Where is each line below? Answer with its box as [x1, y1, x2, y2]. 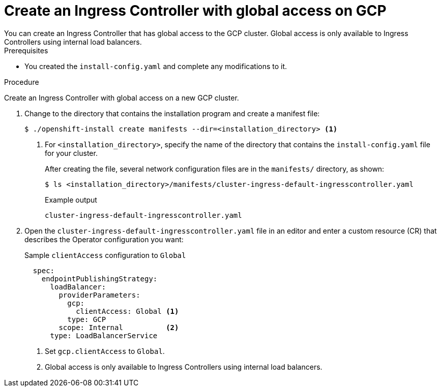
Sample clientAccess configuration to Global [24, 250, 186, 259]
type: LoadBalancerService [50, 331, 158, 340]
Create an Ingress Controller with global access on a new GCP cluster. [4, 93, 239, 102]
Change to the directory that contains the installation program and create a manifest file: [24, 109, 320, 118]
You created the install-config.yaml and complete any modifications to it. [24, 61, 287, 71]
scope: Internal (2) [58, 323, 179, 332]
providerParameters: [58, 290, 140, 299]
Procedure [4, 77, 39, 86]
